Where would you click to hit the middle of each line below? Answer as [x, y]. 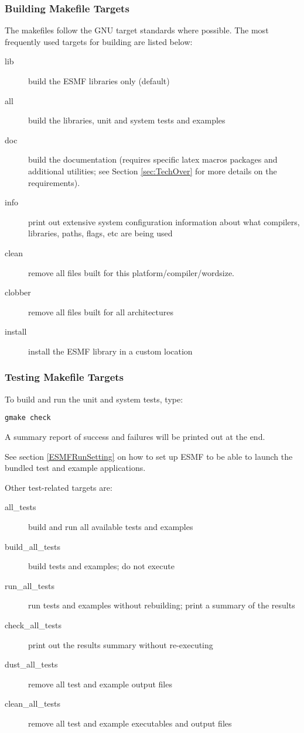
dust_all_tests [31, 664]
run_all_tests [30, 585]
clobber [18, 292]
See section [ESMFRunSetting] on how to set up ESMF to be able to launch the [149, 456]
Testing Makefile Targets [64, 377]
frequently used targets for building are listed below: [99, 41]
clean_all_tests [33, 703]
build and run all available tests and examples [111, 526]
